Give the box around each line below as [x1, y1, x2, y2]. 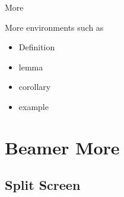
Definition [18, 41, 55, 53]
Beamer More [5, 135, 120, 159]
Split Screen [5, 176, 81, 194]
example [18, 100, 49, 112]
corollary [18, 80, 51, 93]
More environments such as [5, 21, 104, 33]
